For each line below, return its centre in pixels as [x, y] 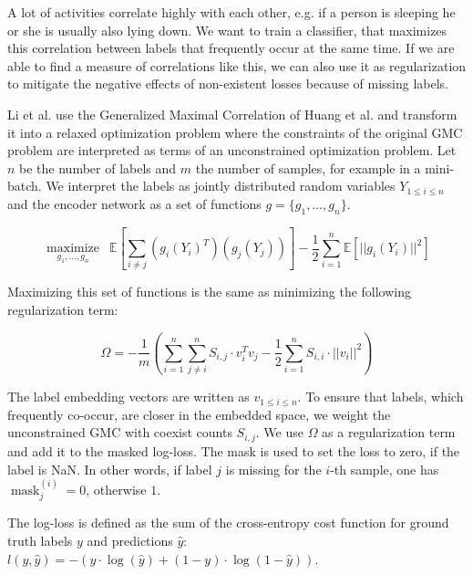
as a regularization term [389, 432]
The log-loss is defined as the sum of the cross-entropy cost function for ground [228, 523]
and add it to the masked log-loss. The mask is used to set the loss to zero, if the [234, 450]
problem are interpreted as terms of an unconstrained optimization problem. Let [232, 150]
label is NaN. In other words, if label [110, 469]
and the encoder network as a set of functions [134, 203]
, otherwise [116, 489]
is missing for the [273, 469]
